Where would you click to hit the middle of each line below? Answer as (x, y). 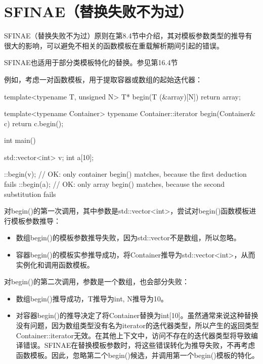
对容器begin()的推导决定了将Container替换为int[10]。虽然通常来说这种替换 (137, 315)
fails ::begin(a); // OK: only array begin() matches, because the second (114, 184)
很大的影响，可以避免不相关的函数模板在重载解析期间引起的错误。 (114, 45)
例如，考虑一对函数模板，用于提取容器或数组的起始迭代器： (103, 79)
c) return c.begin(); (34, 123)
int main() (20, 140)
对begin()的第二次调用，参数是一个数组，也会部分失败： (97, 281)
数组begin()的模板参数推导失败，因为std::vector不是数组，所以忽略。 (128, 238)
